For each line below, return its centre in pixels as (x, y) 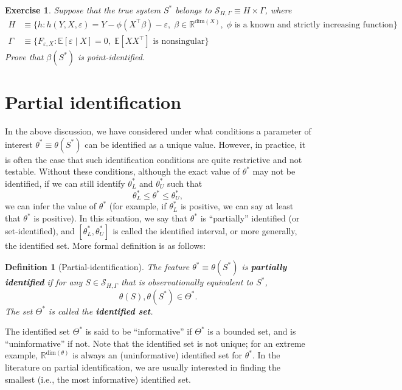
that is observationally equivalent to (187, 282)
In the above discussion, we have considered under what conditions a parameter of (158, 131)
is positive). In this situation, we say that (111, 218)
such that (185, 183)
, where (278, 10)
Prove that (24, 57)
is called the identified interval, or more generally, (205, 230)
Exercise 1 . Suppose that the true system (83, 10)
